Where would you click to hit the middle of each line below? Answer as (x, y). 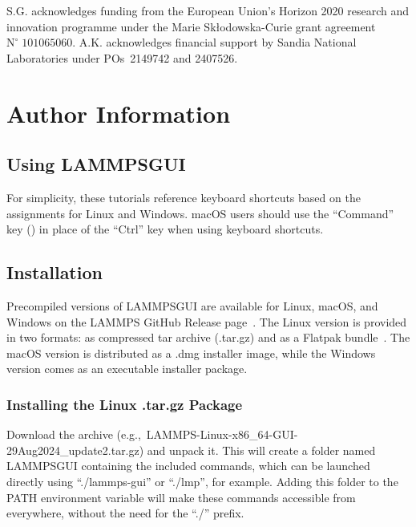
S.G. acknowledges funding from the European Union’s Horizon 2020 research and (208, 10)
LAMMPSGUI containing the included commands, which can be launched (188, 466)
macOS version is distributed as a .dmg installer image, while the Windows (191, 353)
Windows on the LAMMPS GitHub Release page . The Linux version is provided (207, 321)
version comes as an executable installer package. (127, 369)
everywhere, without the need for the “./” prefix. (125, 513)
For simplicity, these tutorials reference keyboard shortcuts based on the (184, 197)
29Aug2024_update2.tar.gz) (75, 450)
